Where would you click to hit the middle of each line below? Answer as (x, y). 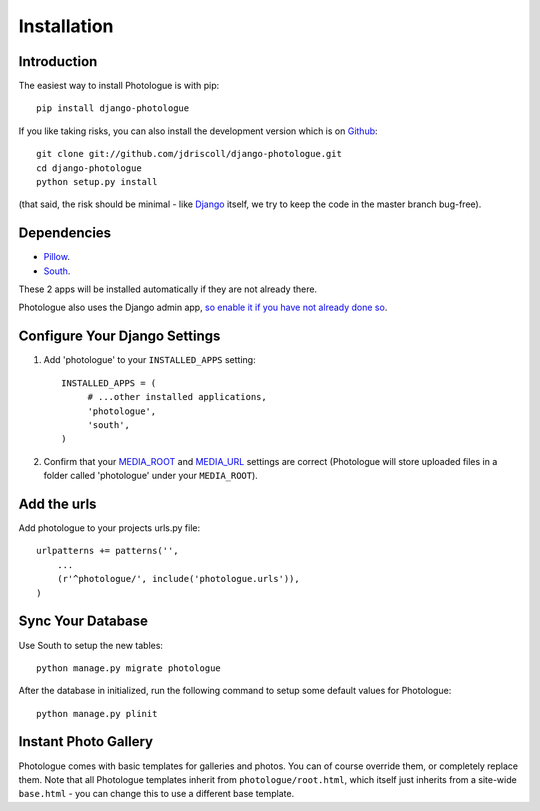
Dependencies (65, 233)
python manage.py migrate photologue (129, 668)
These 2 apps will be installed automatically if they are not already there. (168, 289)
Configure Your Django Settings (119, 336)
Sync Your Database (83, 621)
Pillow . (56, 257)
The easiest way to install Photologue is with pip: (119, 86)
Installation (66, 26)
